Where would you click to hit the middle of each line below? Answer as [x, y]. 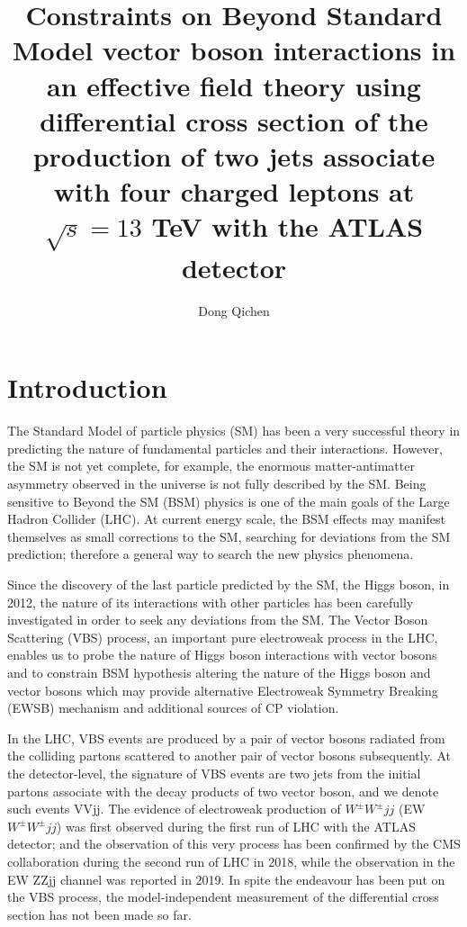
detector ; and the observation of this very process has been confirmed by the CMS [234, 844]
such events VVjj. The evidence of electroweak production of [174, 809]
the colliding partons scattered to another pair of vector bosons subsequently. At [229, 756]
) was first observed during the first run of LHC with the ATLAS [236, 826]
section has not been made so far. [99, 914]
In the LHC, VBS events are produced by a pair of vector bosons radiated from [226, 738]
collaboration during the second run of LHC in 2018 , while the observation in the [231, 861]
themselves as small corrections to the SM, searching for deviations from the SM [229, 536]
